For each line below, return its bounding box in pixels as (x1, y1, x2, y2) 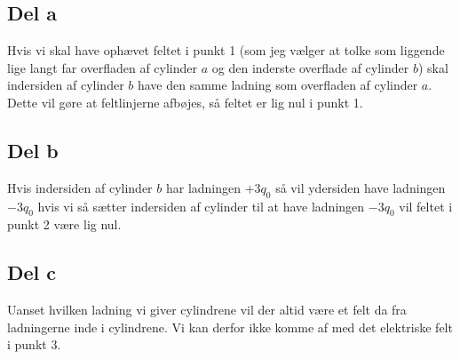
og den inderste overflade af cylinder (211, 58, 409, 76)
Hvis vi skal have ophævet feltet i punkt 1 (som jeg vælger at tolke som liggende (7, 41, 445, 60)
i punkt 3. (7, 335, 61, 354)
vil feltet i (399, 196, 453, 215)
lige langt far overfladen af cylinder (7, 58, 198, 76)
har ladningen (165, 178, 242, 196)
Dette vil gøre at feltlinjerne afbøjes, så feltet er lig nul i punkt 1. (7, 92, 363, 111)
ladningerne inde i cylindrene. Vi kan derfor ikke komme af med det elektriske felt (7, 317, 453, 336)
